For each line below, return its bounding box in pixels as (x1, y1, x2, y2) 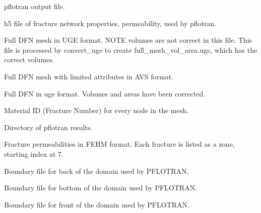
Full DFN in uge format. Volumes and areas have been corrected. (4, 88, 206, 98)
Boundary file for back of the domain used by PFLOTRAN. (4, 165, 189, 176)
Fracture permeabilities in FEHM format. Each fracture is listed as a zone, (4, 139, 235, 149)
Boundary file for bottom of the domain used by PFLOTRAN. (4, 182, 198, 193)
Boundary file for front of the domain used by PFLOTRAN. (4, 199, 189, 209)
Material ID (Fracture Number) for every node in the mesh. (4, 105, 188, 116)
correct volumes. (4, 54, 54, 65)
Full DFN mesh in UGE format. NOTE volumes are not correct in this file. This (4, 35, 252, 45)
